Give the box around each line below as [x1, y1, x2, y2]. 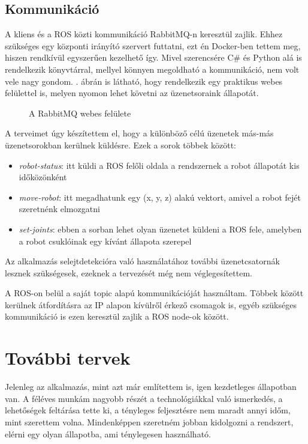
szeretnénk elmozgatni [19, 202, 100, 215]
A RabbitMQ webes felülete [29, 106, 131, 119]
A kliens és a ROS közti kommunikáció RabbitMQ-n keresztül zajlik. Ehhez [5, 28, 283, 40]
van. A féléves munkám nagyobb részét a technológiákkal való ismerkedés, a [5, 392, 283, 404]
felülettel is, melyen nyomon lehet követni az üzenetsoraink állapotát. [5, 87, 259, 99]
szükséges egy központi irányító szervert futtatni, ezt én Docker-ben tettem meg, [5, 39, 301, 52]
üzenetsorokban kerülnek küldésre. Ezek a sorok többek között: [5, 138, 236, 151]
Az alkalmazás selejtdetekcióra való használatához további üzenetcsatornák [5, 255, 280, 267]
